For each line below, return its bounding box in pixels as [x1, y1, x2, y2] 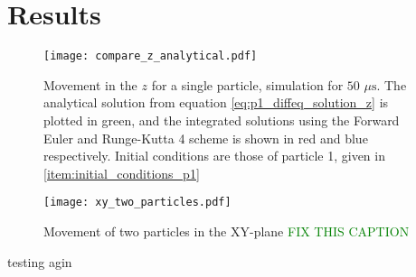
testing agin [7, 252, 72, 271]
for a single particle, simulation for [151, 75, 344, 94]
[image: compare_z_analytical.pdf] [43, 50, 258, 63]
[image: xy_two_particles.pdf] [43, 196, 232, 209]
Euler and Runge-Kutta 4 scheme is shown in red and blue [43, 128, 368, 147]
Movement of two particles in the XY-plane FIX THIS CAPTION [43, 222, 410, 240]
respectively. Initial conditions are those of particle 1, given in [43, 146, 385, 165]
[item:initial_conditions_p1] [43, 163, 200, 182]
